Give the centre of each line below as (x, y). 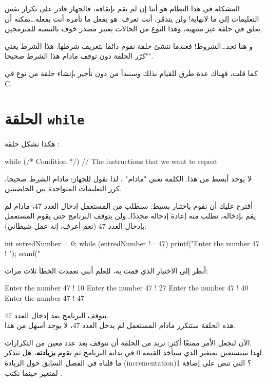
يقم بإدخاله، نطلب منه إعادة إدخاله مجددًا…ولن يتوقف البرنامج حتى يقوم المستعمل (130, 216)
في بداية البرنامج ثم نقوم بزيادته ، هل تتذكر (70, 352)
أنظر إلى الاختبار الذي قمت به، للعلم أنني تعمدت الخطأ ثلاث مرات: (107, 270)
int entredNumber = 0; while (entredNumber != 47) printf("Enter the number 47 (132, 243)
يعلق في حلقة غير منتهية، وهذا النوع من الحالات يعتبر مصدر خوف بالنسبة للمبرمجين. (134, 29)
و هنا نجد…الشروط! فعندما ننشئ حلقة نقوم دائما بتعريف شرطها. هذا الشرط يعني (129, 46)
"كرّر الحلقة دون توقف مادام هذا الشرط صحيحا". (79, 56)
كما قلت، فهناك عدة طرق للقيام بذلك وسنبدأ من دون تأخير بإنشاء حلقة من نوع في (131, 73)
